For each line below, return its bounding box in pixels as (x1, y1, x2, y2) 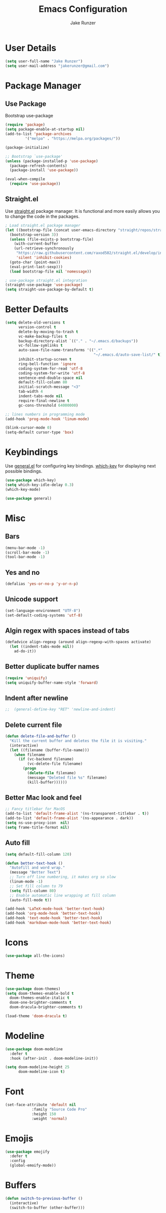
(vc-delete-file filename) (27, 761, 83, 766)
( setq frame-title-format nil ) (5, 825, 70, 830)
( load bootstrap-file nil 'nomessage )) (9, 269, 92, 274)
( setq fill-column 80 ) (9, 888, 56, 893)
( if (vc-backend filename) (18, 757, 74, 762)
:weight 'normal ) (31, 1116, 68, 1121)
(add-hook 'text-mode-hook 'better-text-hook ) (5, 916, 103, 921)
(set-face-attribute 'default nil (5, 1102, 77, 1108)
